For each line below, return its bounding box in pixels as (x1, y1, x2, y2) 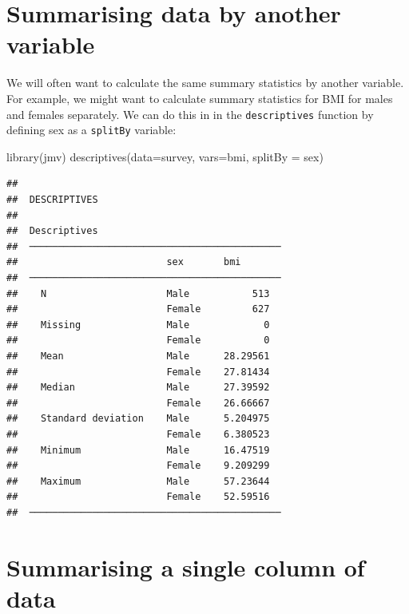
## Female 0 (6, 335, 270, 347)
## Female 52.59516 (6, 491, 270, 503)
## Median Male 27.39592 (6, 382, 270, 394)
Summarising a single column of (6, 550, 365, 583)
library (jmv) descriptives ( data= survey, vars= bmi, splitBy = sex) (6, 148, 324, 164)
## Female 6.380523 (6, 428, 270, 440)
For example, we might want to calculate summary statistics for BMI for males (6, 89, 393, 106)
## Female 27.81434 (6, 366, 270, 378)
